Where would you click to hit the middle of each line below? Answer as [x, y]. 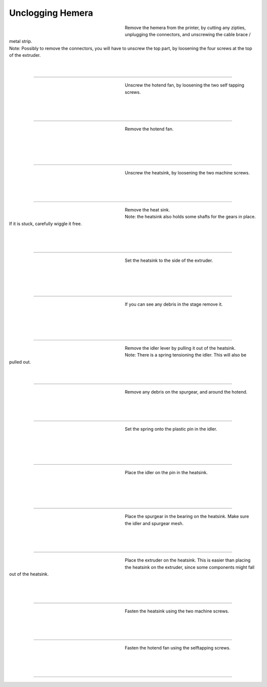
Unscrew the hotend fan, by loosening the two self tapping [185, 85]
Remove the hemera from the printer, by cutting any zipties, [185, 28]
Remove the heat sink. [147, 209]
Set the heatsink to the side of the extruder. [169, 261]
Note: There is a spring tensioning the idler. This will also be [186, 355]
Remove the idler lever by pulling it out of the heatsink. [180, 348]
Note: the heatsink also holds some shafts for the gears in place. [190, 217]
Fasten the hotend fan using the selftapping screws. [178, 648]
